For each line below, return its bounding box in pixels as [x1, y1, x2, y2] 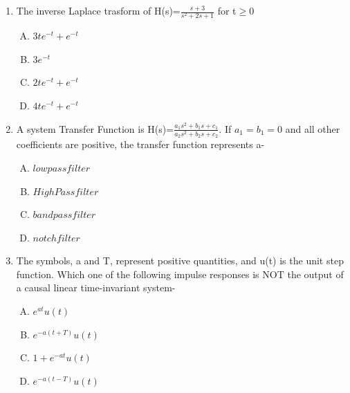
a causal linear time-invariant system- [16, 280, 176, 295]
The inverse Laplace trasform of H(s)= [16, 3, 181, 17]
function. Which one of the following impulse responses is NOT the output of [16, 266, 344, 281]
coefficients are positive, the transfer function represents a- [16, 137, 265, 152]
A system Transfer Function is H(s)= [16, 121, 174, 136]
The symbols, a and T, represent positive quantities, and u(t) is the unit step [16, 253, 344, 268]
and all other [285, 121, 340, 136]
